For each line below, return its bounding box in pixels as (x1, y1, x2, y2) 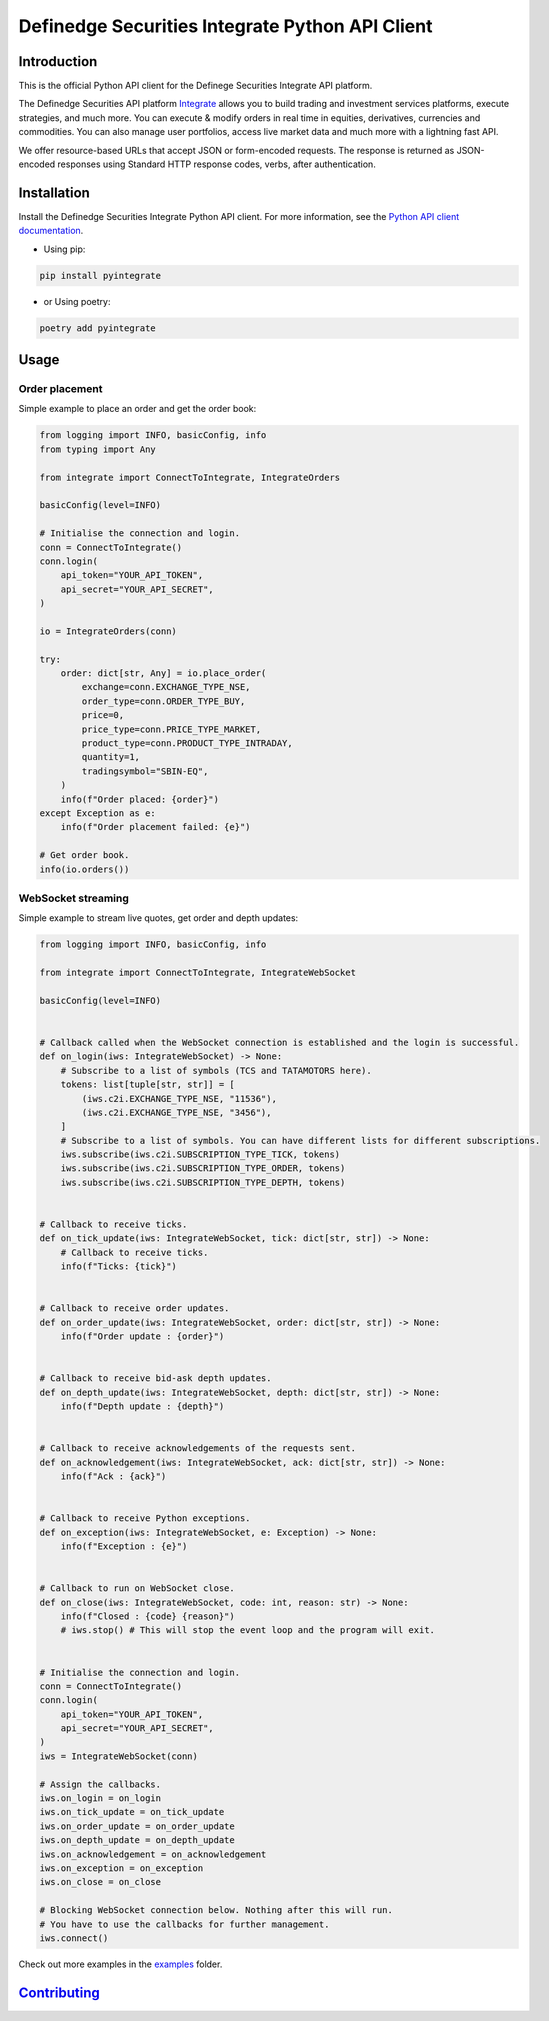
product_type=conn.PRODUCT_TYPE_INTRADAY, (81, 737, 294, 749)
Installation (18, 184, 90, 201)
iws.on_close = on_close (39, 1876, 162, 1888)
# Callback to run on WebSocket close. (39, 1583, 235, 1594)
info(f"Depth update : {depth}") (60, 1401, 225, 1412)
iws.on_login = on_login (39, 1793, 162, 1804)
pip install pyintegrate (39, 270, 162, 281)
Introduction (18, 53, 98, 70)
